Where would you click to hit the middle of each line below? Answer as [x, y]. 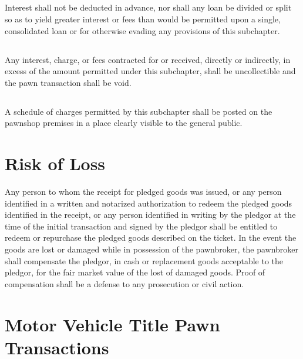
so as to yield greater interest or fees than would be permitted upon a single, [143, 19]
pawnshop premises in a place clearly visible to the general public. [124, 123]
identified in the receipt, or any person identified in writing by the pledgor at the [150, 215]
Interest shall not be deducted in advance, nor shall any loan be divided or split [148, 7]
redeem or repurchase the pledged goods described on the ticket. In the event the [151, 237]
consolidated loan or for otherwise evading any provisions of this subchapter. [142, 30]
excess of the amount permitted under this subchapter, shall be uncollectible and [150, 71]
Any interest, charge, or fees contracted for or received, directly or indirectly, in [148, 59]
